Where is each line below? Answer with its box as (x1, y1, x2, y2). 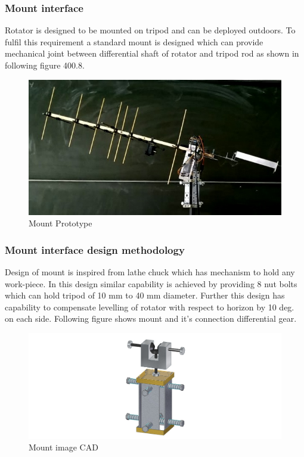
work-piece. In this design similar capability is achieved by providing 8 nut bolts (5, 277, 297, 290)
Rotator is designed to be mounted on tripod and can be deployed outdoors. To (5, 24, 296, 36)
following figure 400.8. (5, 59, 85, 71)
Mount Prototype (29, 217, 92, 229)
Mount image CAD (29, 441, 98, 453)
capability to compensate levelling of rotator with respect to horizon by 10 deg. (5, 300, 294, 313)
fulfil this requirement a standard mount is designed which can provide (5, 35, 263, 48)
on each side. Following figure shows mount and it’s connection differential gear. (5, 312, 297, 325)
